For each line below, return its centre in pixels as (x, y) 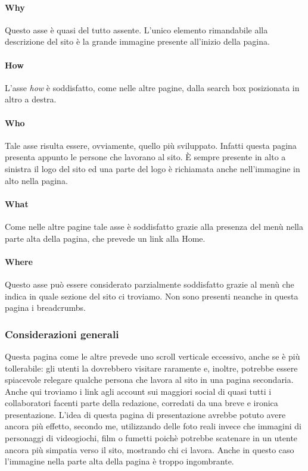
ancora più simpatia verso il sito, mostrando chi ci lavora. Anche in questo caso (150, 449)
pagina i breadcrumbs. (45, 308)
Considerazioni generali (62, 334)
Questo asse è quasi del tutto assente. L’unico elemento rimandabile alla (136, 29)
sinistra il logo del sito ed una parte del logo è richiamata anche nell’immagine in (153, 168)
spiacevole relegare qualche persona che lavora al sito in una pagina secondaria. (149, 380)
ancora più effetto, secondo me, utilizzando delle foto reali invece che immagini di (153, 426)
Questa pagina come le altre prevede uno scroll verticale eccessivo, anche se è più (153, 356)
